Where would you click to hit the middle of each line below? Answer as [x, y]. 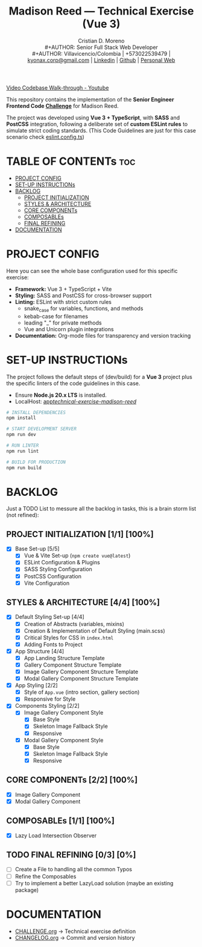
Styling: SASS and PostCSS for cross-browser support [83, 295]
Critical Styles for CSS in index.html [69, 638]
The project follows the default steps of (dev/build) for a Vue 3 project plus [99, 377]
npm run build [24, 467]
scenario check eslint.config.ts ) [45, 137]
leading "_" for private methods [63, 323]
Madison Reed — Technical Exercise [101, 11]
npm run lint [23, 451]
